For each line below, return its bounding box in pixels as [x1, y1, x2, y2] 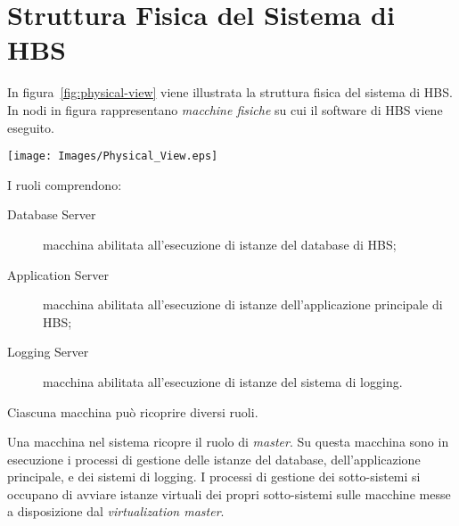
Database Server [7, 205, 96, 224]
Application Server [7, 265, 110, 284]
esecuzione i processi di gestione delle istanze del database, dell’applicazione [7, 449, 421, 468]
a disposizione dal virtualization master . [7, 502, 225, 521]
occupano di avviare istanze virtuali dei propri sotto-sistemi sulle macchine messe [7, 484, 451, 503]
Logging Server [7, 342, 89, 361]
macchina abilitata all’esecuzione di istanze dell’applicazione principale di [43, 295, 443, 314]
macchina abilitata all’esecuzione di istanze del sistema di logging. [43, 372, 403, 390]
